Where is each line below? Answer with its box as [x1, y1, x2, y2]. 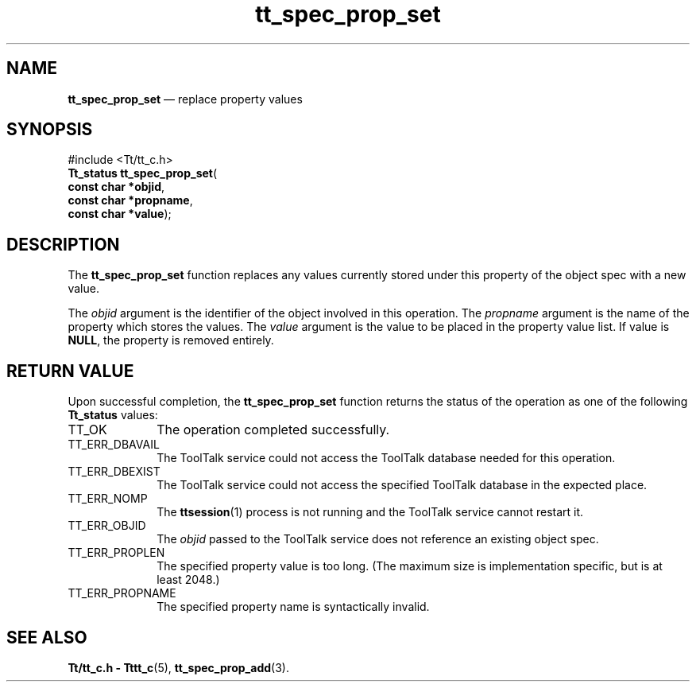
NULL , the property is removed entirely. [68, 333, 274, 348]
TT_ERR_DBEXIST [68, 464, 160, 479]
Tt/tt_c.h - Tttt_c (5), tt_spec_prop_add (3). [68, 660, 289, 674]
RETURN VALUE [6, 360, 134, 381]
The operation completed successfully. [157, 422, 390, 438]
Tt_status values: [68, 408, 158, 422]
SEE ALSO [6, 627, 87, 647]
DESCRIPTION [6, 234, 120, 255]
